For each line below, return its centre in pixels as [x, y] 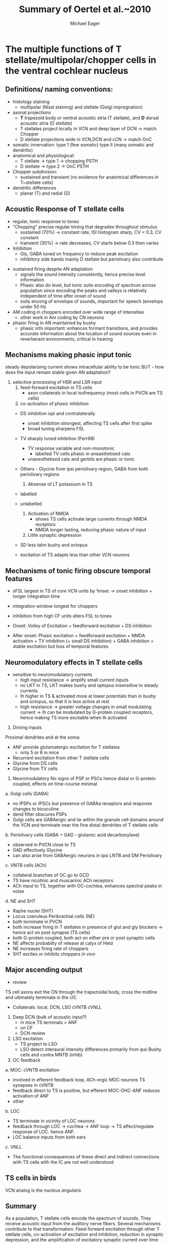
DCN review [33, 1033]
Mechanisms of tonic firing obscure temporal [78, 571]
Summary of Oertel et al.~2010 [85, 9]
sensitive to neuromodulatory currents [52, 674]
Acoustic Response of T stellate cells [65, 209]
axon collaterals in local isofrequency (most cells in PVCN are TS [95, 393]
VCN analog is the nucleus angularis [43, 1190]
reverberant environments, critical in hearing [66, 339]
